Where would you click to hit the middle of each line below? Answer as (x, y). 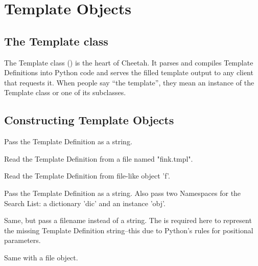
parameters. (22, 240)
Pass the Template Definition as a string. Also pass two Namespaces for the (123, 193)
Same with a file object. (41, 257)
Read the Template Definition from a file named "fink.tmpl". (99, 158)
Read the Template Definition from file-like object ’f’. (87, 176)
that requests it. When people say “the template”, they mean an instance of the (129, 82)
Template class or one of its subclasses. (65, 92)
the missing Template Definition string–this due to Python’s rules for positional (129, 230)
